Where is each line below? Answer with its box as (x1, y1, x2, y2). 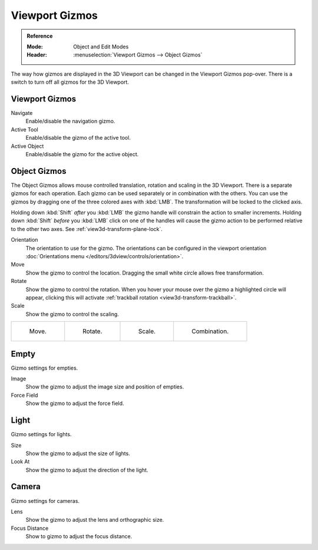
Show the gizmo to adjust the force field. (25, 400, 124, 407)
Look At (11, 458, 30, 465)
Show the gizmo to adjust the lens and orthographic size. (25, 516, 164, 523)
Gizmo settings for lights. (11, 431, 72, 438)
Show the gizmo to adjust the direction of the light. (25, 466, 148, 473)
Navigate (11, 110, 33, 117)
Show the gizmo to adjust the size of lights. (25, 450, 131, 457)
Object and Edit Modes (73, 43, 129, 50)
